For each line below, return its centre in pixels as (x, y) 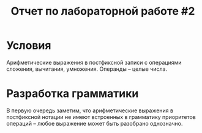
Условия (29, 45)
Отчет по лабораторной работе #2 (103, 11)
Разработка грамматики (73, 94)
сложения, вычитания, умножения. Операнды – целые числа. (87, 69)
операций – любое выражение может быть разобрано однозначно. (95, 123)
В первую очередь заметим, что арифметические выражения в (90, 110)
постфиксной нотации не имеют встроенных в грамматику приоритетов (101, 117)
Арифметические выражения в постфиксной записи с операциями (94, 62)
